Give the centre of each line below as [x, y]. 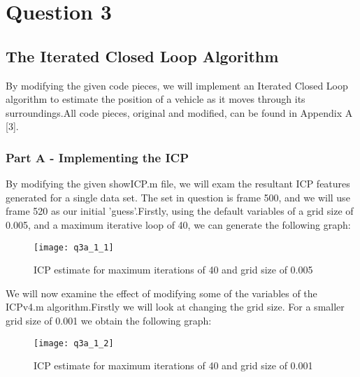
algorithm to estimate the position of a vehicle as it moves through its [156, 99]
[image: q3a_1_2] [74, 343]
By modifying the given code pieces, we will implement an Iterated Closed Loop [177, 85]
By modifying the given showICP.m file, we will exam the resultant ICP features [178, 184]
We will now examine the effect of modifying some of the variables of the [161, 293]
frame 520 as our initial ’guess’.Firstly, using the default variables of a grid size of [180, 211]
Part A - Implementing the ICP [98, 157]
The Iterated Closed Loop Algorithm [142, 56]
